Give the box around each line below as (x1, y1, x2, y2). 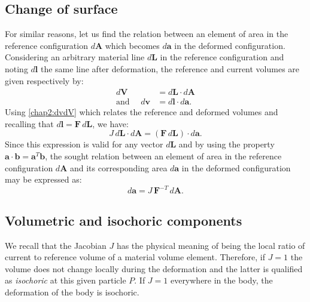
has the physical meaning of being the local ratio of (116, 239, 305, 251)
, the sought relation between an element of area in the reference (45, 150, 282, 162)
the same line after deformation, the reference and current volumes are (40, 62, 300, 75)
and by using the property (178, 138, 275, 150)
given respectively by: (5, 74, 84, 87)
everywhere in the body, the (170, 274, 273, 286)
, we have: (92, 117, 129, 130)
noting (5, 62, 28, 75)
